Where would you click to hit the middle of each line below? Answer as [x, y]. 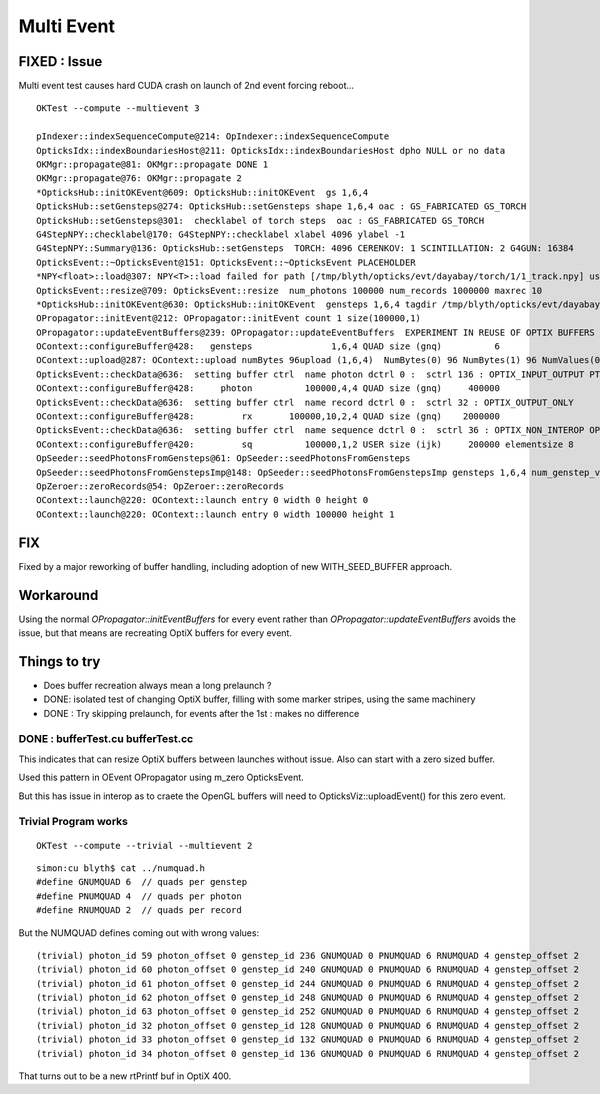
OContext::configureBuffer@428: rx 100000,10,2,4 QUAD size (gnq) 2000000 [268, 416]
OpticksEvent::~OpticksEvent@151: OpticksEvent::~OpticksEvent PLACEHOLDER [226, 262]
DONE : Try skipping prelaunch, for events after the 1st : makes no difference [201, 713]
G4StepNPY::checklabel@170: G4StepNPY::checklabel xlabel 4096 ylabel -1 [221, 234]
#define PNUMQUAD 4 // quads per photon [139, 896]
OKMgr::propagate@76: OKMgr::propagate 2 [139, 178]
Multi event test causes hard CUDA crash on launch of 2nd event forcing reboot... [186, 86]
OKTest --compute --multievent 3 [118, 108]
